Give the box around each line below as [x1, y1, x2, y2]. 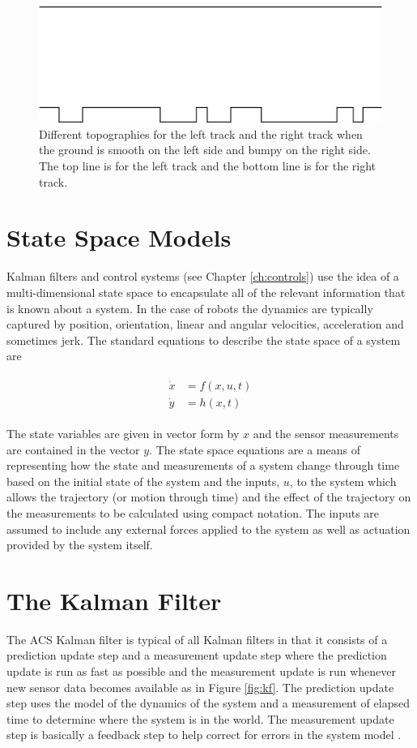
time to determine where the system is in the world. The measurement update [6, 710, 394, 727]
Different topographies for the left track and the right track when [39, 125, 363, 142]
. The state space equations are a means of [149, 441, 360, 458]
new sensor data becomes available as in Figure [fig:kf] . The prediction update [6, 678, 394, 695]
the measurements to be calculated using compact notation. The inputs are [6, 504, 380, 521]
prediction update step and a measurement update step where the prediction [6, 647, 387, 664]
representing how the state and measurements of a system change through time [6, 457, 400, 474]
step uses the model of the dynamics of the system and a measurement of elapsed [6, 694, 410, 711]
